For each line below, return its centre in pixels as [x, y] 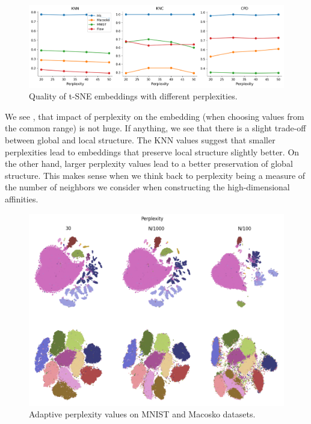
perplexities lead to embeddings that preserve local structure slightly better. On [152, 151]
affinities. [22, 198]
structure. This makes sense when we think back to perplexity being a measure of [155, 175]
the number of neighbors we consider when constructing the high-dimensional [147, 187]
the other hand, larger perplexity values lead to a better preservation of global [149, 164]
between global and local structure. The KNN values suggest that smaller [140, 139]
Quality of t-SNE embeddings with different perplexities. [133, 96]
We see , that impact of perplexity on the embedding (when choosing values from [155, 116]
